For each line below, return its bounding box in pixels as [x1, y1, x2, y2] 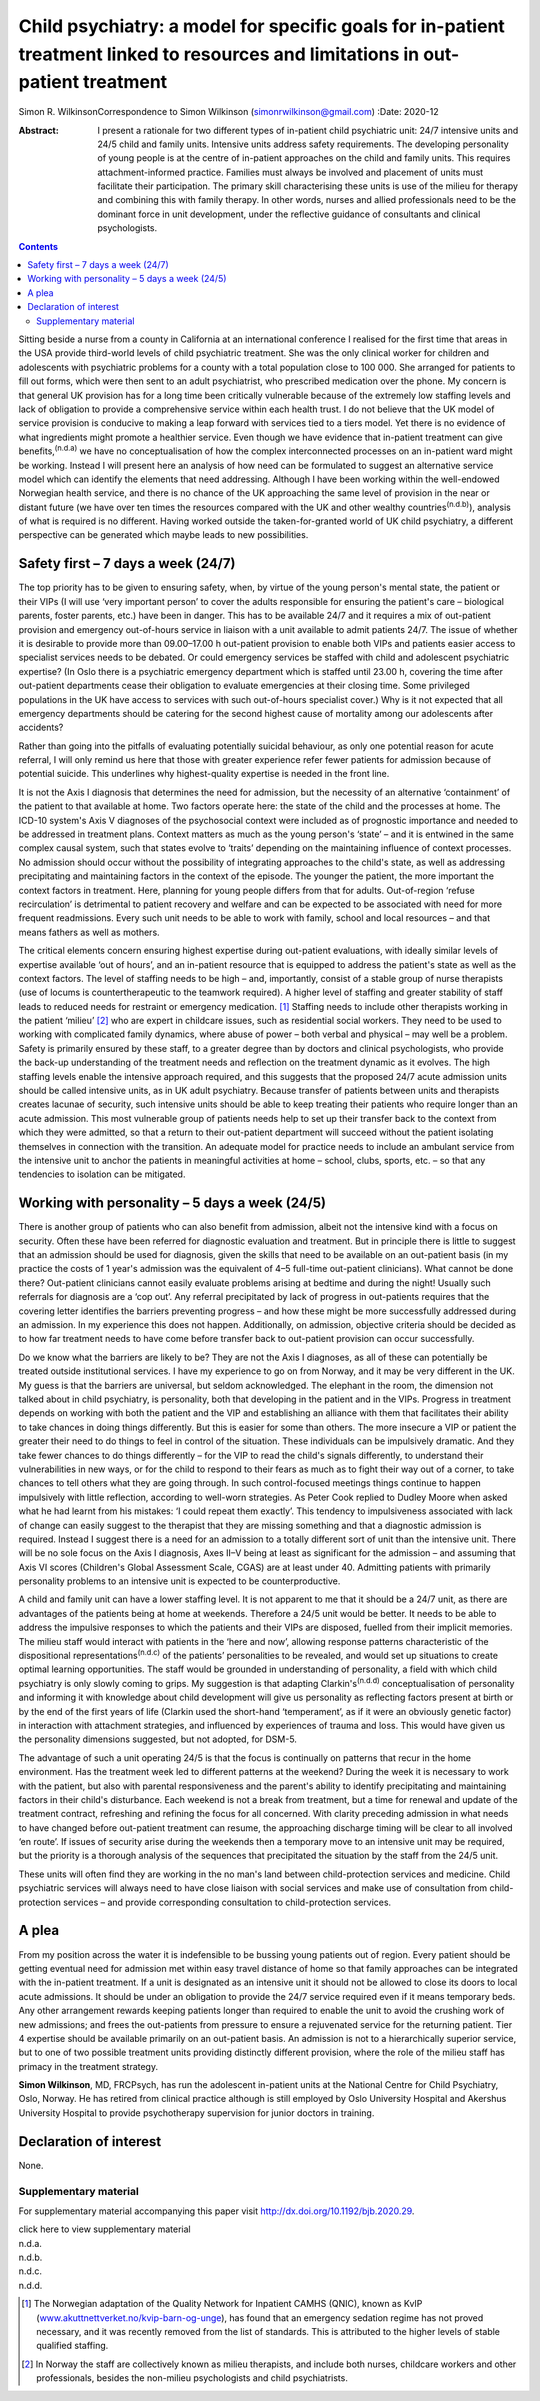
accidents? [18, 721, 64, 734]
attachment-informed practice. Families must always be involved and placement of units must [97, 166, 484, 178]
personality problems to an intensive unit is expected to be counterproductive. [18, 1575, 341, 1587]
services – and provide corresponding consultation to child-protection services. [63, 1896, 392, 1908]
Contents [18, 240, 59, 252]
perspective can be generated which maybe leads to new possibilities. [18, 529, 309, 541]
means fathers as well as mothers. [18, 926, 160, 938]
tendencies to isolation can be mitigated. [18, 1168, 186, 1180]
